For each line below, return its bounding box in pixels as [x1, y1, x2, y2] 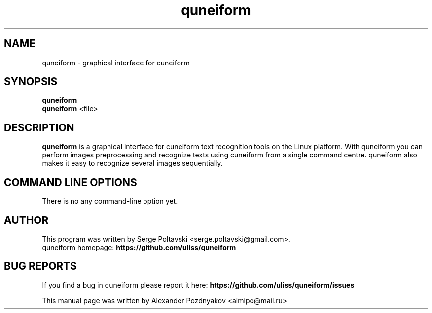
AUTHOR [4, 214, 49, 226]
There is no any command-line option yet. [42, 197, 178, 206]
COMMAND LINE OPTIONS [4, 176, 137, 188]
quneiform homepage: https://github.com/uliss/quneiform [42, 243, 236, 251]
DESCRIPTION [4, 121, 74, 134]
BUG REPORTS [4, 260, 77, 273]
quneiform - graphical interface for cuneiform [42, 58, 190, 67]
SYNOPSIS [4, 75, 58, 88]
